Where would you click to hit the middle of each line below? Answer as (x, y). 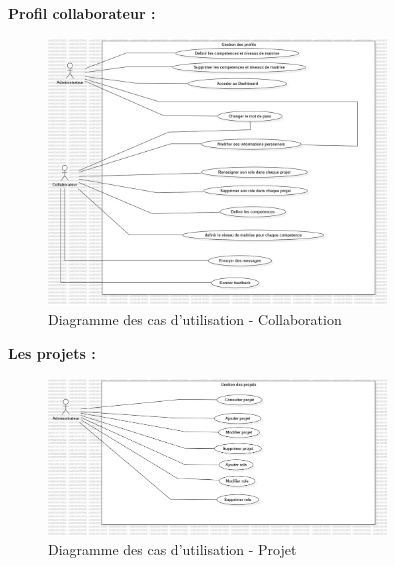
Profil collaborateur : (82, 13)
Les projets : (52, 353)
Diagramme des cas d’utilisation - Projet (172, 549)
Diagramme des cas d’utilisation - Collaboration (195, 319)
